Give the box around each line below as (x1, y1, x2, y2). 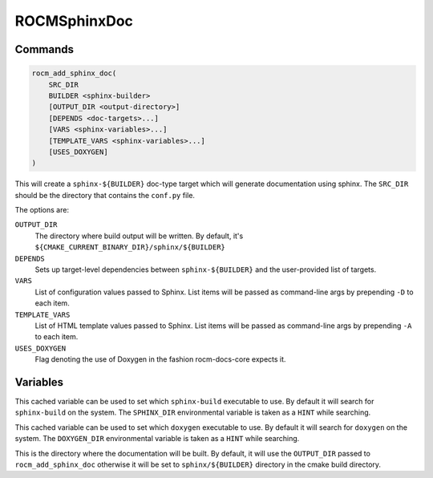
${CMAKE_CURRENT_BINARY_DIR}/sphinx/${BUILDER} (34, 243, 226, 252)
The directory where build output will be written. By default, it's (34, 231, 244, 241)
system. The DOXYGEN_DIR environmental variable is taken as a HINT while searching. (14, 434, 300, 444)
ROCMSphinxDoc (14, 12, 134, 30)
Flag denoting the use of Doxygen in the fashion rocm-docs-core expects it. (34, 354, 286, 364)
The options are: (14, 205, 70, 215)
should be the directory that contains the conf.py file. (14, 190, 196, 200)
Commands (14, 43, 75, 56)
